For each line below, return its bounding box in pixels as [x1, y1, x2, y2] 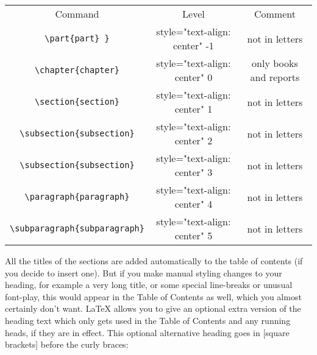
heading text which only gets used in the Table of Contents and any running [5, 314, 291, 326]
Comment [254, 7, 296, 21]
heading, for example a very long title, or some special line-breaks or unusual [5, 278, 293, 291]
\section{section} [34, 97, 120, 107]
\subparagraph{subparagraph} [10, 223, 144, 233]
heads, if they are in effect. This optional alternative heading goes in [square [5, 326, 290, 339]
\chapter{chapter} [34, 65, 120, 75]
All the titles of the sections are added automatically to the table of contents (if [5, 255, 303, 267]
